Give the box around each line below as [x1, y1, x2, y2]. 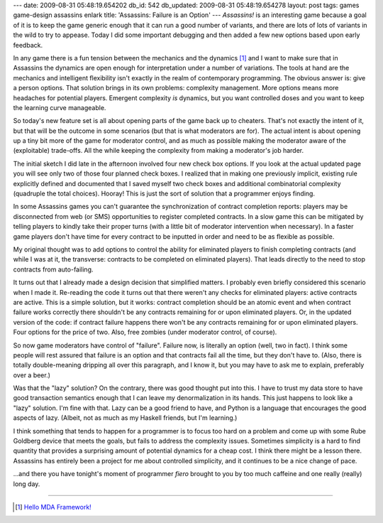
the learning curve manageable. [13, 103, 106, 112]
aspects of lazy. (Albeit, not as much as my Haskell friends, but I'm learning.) [13, 414, 238, 422]
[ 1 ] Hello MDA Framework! [15, 502, 91, 511]
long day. [13, 480, 40, 488]
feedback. [13, 41, 43, 49]
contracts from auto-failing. [13, 265, 94, 274]
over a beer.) [13, 370, 51, 379]
